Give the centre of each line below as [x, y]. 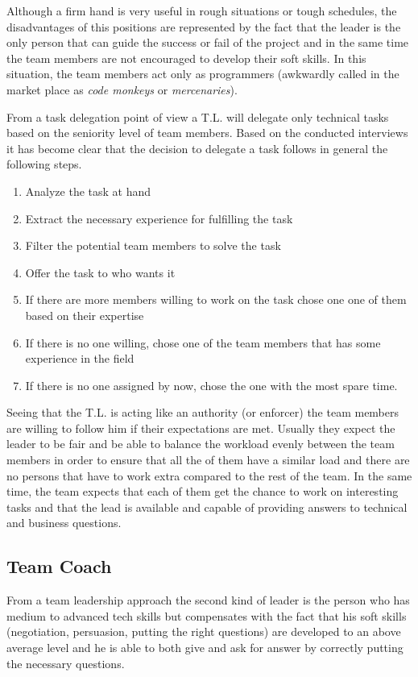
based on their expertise [85, 315]
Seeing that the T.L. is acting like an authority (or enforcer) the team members [203, 412]
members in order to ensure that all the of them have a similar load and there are [208, 460]
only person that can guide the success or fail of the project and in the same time [208, 42]
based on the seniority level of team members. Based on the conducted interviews [207, 133]
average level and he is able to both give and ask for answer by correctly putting [205, 648]
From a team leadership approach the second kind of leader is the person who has [208, 600]
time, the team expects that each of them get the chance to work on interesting [203, 491]
